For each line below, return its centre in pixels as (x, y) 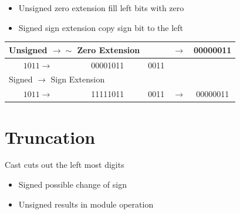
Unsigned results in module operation (86, 204)
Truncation (50, 137)
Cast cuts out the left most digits (65, 165)
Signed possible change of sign (72, 184)
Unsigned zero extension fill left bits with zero (101, 8)
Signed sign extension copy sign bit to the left (101, 27)
